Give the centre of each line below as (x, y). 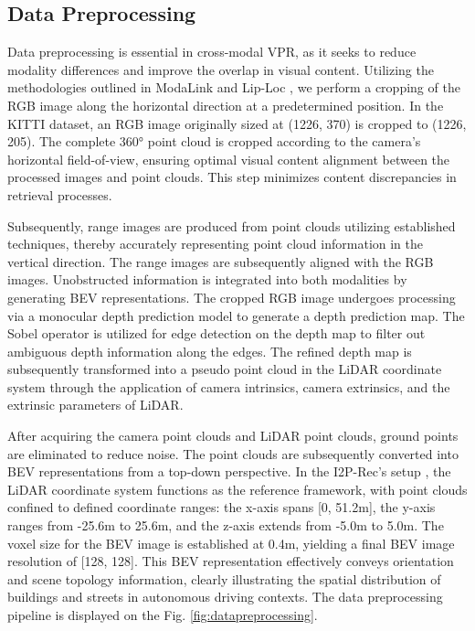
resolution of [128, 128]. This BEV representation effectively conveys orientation (231, 561)
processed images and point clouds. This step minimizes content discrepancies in (232, 177)
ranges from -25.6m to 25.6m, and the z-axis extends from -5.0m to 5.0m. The (226, 525)
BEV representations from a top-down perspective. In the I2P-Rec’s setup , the (229, 471)
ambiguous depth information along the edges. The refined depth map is (210, 351)
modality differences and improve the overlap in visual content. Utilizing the (221, 69)
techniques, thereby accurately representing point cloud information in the (215, 244)
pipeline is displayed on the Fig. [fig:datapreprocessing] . (163, 615)
